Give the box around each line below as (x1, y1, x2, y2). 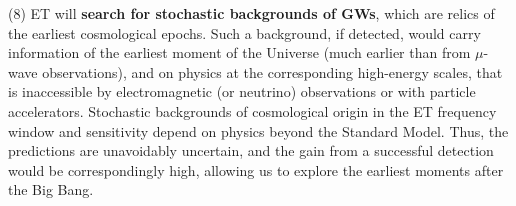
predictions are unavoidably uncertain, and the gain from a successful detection (8, 140, 494, 161)
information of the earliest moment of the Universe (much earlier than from (8, 42, 471, 63)
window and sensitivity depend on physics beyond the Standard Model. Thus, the (8, 120, 509, 141)
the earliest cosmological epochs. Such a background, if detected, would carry (8, 22, 481, 43)
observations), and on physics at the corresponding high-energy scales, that (42, 61, 503, 82)
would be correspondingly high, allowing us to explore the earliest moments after (8, 159, 504, 180)
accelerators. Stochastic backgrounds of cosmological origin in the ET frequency (8, 100, 497, 121)
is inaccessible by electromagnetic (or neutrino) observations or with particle (8, 81, 476, 102)
